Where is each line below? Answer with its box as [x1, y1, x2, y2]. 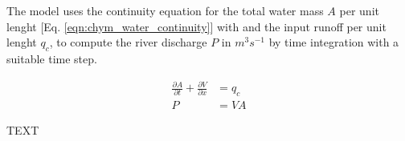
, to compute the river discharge [49, 34, 207, 50]
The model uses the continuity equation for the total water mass [6, 2, 324, 18]
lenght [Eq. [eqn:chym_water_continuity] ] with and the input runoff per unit [6, 18, 387, 34]
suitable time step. [6, 50, 97, 66]
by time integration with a [268, 34, 399, 50]
